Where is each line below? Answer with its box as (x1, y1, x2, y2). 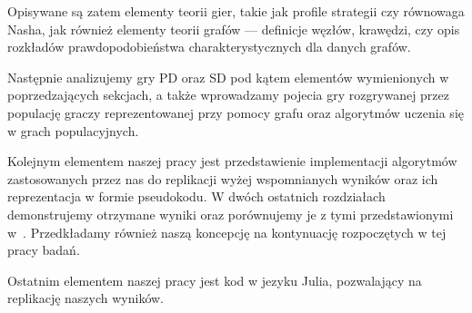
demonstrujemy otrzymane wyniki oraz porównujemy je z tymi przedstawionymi (7, 204, 454, 223)
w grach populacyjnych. (7, 121, 139, 140)
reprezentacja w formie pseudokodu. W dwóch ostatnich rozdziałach (7, 187, 386, 206)
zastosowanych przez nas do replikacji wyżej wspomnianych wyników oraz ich (7, 169, 438, 188)
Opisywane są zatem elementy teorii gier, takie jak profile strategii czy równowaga (7, 2, 465, 20)
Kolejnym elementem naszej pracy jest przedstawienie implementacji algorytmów (7, 152, 457, 171)
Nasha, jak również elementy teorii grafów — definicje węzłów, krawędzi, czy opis (7, 19, 460, 38)
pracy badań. (7, 240, 80, 259)
